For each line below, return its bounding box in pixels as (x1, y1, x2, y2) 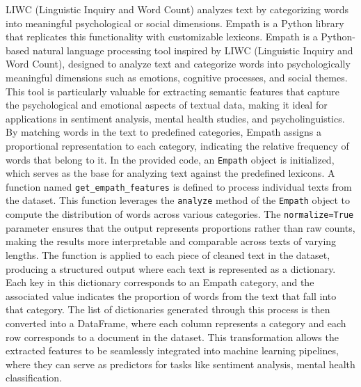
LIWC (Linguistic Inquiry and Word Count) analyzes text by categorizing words (6, 2, 349, 16)
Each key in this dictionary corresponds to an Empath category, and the (6, 275, 314, 290)
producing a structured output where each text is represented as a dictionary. (6, 261, 336, 276)
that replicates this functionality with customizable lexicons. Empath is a (6, 29, 318, 44)
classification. (6, 370, 63, 385)
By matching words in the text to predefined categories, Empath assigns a (6, 125, 321, 139)
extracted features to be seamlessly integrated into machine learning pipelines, (6, 343, 339, 358)
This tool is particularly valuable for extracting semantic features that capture (6, 84, 340, 98)
